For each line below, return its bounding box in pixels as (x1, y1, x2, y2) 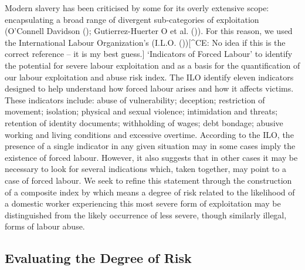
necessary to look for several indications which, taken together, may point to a (5, 163, 286, 175)
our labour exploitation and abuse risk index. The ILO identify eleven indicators (5, 70, 294, 83)
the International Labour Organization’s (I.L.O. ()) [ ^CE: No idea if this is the (5, 36, 286, 48)
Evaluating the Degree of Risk (5, 249, 192, 267)
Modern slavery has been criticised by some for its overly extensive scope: (5, 2, 269, 14)
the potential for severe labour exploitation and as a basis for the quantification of (5, 59, 300, 71)
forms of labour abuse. (5, 220, 85, 232)
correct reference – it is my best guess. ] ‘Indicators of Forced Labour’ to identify (5, 48, 293, 60)
